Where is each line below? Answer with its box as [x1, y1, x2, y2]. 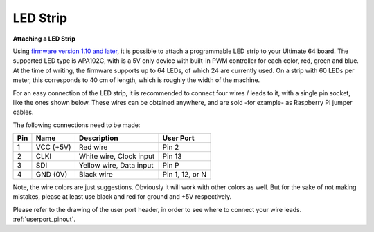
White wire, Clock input [78, 152, 155, 162]
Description [78, 133, 118, 143]
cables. [12, 108, 34, 117]
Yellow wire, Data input [78, 161, 154, 171]
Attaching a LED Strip [12, 35, 75, 43]
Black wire [78, 170, 114, 180]
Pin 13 [162, 152, 182, 162]
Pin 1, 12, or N [162, 170, 207, 180]
